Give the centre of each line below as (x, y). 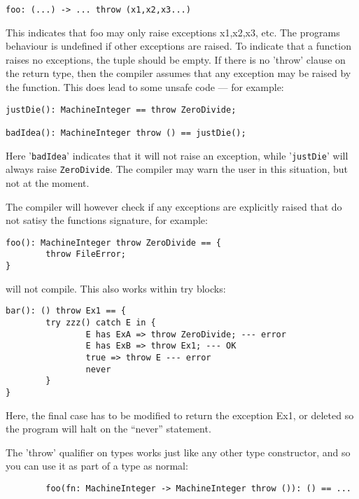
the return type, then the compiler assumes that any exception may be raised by (178, 73)
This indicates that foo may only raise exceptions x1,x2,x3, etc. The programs (173, 32)
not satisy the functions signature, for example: (107, 220)
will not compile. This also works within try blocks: (116, 288)
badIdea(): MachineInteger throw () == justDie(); (126, 133)
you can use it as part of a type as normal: (97, 466)
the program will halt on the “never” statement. (108, 429)
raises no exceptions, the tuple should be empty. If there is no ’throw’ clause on (176, 59)
